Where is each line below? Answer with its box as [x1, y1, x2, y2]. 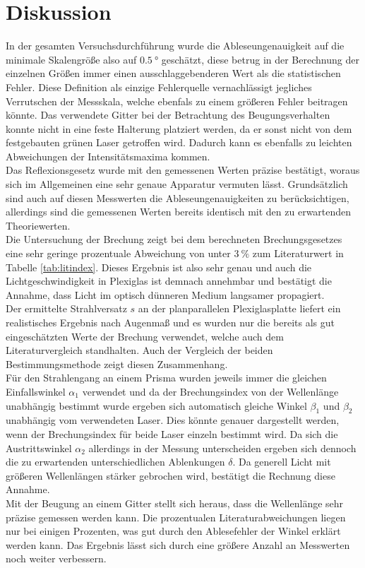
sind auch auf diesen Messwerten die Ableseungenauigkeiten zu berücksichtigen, [6, 190, 349, 205]
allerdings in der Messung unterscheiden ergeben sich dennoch [88, 440, 357, 455]
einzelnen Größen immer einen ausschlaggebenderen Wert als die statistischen [6, 66, 341, 81]
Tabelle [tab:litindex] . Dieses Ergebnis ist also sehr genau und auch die [6, 259, 312, 274]
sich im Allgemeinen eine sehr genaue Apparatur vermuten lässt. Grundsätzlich [6, 177, 348, 191]
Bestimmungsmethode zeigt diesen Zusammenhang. [6, 356, 228, 371]
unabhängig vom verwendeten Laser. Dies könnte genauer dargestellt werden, [6, 413, 340, 427]
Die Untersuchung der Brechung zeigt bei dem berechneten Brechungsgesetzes [6, 232, 342, 247]
